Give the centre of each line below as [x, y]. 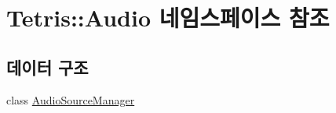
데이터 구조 [47, 67]
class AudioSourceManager [71, 99]
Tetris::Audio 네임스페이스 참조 [168, 18]
